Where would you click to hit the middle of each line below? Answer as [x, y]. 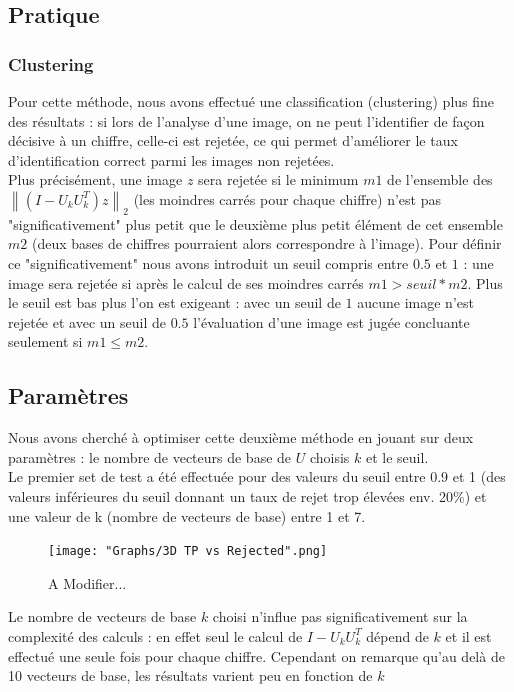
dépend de [397, 635]
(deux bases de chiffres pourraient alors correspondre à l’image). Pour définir [266, 243]
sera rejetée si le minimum [278, 179]
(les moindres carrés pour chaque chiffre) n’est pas [287, 198]
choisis [329, 456]
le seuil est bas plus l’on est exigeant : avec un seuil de [174, 302]
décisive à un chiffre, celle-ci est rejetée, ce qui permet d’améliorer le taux [233, 140]
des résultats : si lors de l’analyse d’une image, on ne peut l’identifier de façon [246, 120]
